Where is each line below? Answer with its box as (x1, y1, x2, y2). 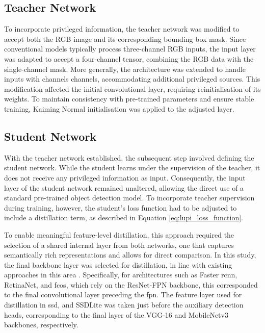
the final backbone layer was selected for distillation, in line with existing (4, 259, 232, 270)
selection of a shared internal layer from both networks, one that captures (4, 239, 234, 250)
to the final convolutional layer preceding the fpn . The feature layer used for (4, 289, 242, 300)
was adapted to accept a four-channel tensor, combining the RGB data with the (4, 53, 254, 64)
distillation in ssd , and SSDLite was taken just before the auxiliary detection (4, 299, 244, 310)
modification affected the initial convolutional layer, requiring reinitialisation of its (4, 83, 261, 94)
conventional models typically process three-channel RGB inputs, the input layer (4, 43, 256, 54)
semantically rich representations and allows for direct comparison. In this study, (4, 249, 256, 260)
